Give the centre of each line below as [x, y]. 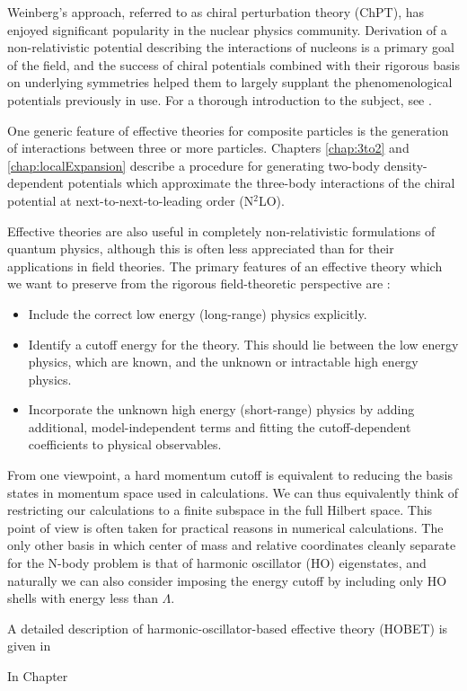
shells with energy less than [83, 598]
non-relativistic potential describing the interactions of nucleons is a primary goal [231, 47]
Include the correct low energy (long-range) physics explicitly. [198, 313]
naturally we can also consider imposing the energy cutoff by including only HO [227, 580]
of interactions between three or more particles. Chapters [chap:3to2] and [208, 148]
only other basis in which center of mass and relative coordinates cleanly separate [232, 545]
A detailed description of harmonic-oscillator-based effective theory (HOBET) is [228, 628]
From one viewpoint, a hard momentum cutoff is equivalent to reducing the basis [230, 475]
